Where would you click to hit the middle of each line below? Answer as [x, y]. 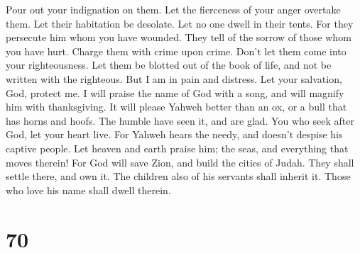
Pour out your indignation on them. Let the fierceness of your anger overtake [173, 9]
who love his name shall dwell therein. [88, 190]
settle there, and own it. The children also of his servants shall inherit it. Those [178, 176]
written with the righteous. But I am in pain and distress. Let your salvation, [174, 78]
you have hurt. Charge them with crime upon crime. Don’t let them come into [176, 51]
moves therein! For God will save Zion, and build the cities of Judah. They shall [180, 162]
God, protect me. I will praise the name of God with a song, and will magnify [175, 92]
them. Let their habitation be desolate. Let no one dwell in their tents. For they [180, 23]
